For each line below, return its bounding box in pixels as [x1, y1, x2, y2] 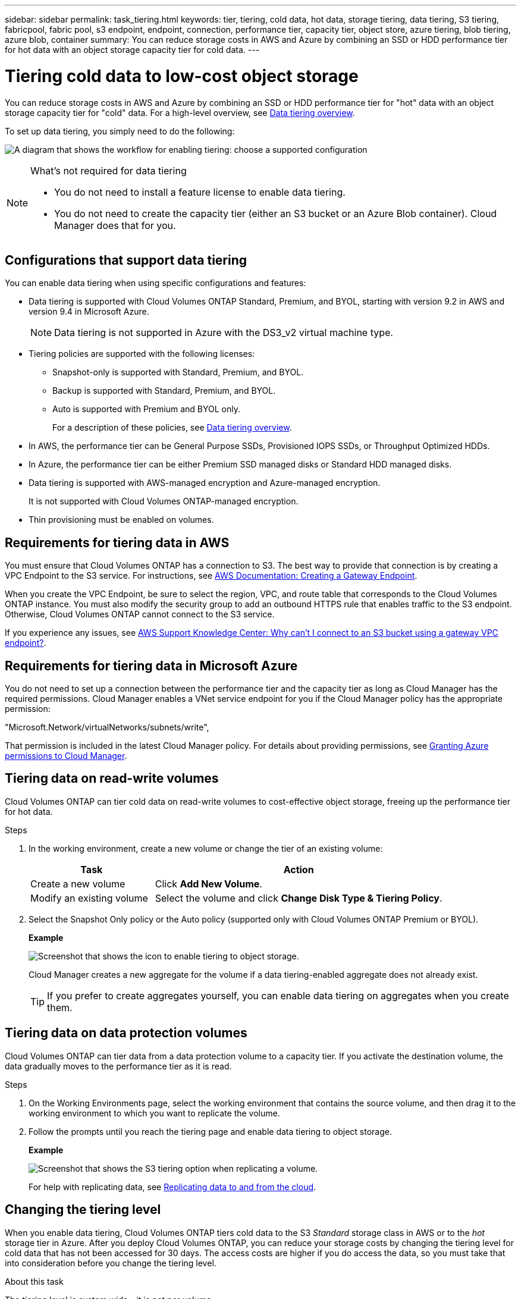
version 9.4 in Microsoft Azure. [29, 306, 149, 317]
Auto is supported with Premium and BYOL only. [52, 404, 240, 415]
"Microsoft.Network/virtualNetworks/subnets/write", [5, 722, 209, 733]
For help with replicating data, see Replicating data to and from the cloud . [29, 1181, 316, 1192]
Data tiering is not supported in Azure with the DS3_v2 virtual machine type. [54, 327, 393, 339]
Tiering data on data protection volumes [5, 1025, 247, 1041]
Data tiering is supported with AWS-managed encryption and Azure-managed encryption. [29, 478, 381, 488]
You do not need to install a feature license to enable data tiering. [54, 186, 346, 198]
